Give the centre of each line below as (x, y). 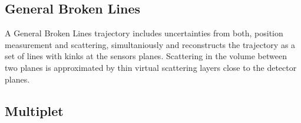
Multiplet (34, 110)
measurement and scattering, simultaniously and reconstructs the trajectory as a (150, 44)
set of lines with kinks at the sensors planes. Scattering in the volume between (146, 56)
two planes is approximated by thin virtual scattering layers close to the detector (151, 67)
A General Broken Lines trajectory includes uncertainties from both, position (144, 33)
